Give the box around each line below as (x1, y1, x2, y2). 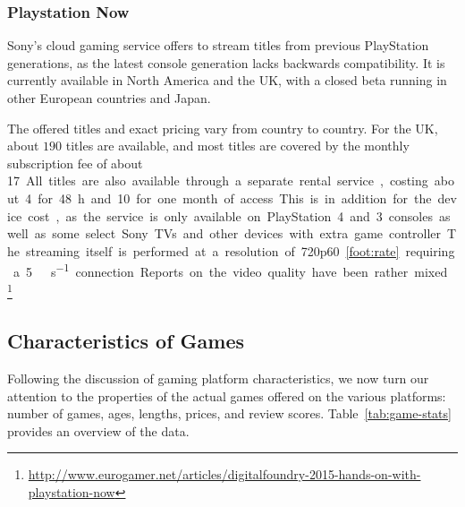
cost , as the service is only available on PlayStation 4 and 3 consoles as (28, 206, 451, 225)
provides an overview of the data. (7, 421, 190, 440)
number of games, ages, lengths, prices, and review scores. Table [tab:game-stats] (7, 404, 452, 423)
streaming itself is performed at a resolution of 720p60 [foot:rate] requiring (25, 241, 455, 260)
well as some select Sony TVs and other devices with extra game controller (7, 224, 442, 243)
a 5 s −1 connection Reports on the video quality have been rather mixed (13, 260, 448, 280)
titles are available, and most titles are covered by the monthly (65, 136, 410, 155)
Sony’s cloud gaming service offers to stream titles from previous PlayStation (7, 36, 429, 55)
